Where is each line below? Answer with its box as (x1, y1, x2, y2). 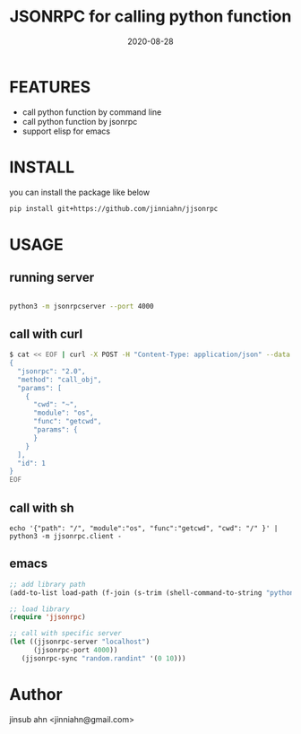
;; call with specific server (9, 629, 123, 638)
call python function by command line (21, 106, 162, 118)
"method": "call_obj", (17, 375, 102, 384)
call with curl (9, 326, 83, 342)
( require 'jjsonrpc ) (9, 613, 87, 622)
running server (9, 270, 95, 285)
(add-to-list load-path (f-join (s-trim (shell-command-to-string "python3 (9, 588, 298, 598)
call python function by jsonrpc (21, 116, 138, 127)
